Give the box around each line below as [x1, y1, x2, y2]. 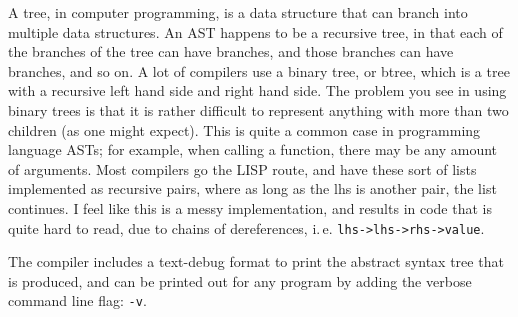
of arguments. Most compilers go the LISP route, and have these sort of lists [8, 158, 477, 179]
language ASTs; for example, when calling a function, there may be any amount [8, 139, 498, 160]
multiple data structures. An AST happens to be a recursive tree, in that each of [8, 21, 503, 42]
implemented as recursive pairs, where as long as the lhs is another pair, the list [8, 178, 497, 199]
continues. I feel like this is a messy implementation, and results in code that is [8, 197, 492, 218]
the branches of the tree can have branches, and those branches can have [8, 41, 454, 62]
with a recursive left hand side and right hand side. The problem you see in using [8, 80, 507, 101]
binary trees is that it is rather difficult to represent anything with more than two [8, 99, 509, 120]
